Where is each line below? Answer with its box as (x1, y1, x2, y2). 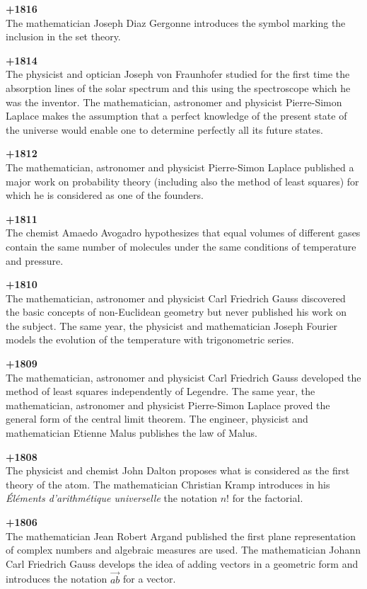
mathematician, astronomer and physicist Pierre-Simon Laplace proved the (6, 397, 330, 412)
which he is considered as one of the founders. (6, 188, 204, 202)
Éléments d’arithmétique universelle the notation (6, 491, 217, 505)
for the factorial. (232, 491, 303, 505)
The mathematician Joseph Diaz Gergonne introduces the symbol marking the (6, 15, 346, 30)
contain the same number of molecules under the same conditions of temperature (6, 239, 356, 253)
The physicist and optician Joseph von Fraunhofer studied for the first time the (6, 67, 350, 81)
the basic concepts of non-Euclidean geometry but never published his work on (6, 304, 347, 319)
